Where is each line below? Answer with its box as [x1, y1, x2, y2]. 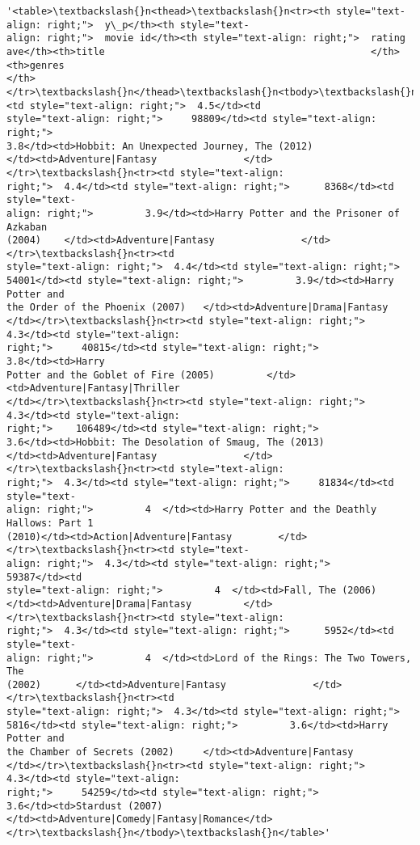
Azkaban [6, 221, 48, 233]
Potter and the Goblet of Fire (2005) [6, 369, 215, 381]
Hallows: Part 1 [6, 517, 94, 529]
